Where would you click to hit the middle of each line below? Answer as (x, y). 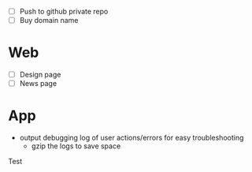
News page (38, 84)
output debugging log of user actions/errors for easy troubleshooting (132, 138)
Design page (40, 75)
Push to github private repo (64, 11)
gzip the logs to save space (76, 146)
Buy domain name (49, 21)
